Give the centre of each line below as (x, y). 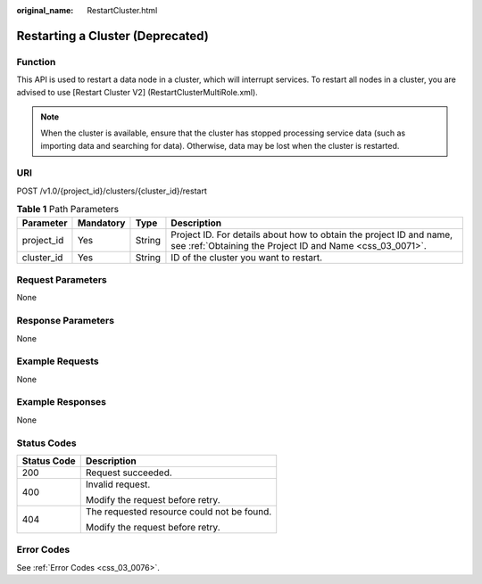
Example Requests (58, 361)
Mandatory (101, 223)
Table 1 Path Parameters (68, 210)
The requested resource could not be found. (179, 511)
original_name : (45, 10)
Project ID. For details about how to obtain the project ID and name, (312, 234)
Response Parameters (66, 321)
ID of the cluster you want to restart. (247, 257)
